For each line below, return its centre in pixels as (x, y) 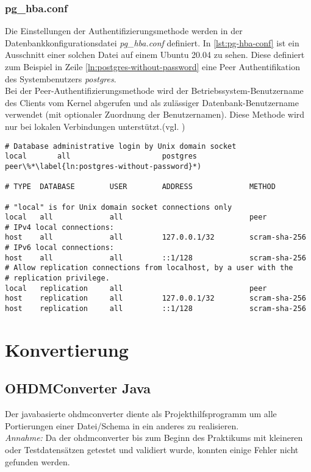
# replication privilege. (57, 278)
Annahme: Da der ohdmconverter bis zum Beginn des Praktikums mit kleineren (154, 438)
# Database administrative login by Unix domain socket (121, 146)
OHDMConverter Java (78, 388)
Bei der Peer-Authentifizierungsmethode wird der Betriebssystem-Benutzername (154, 91)
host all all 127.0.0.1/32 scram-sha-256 (155, 238)
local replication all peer (136, 288)
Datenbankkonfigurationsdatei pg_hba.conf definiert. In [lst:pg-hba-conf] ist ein (152, 42)
